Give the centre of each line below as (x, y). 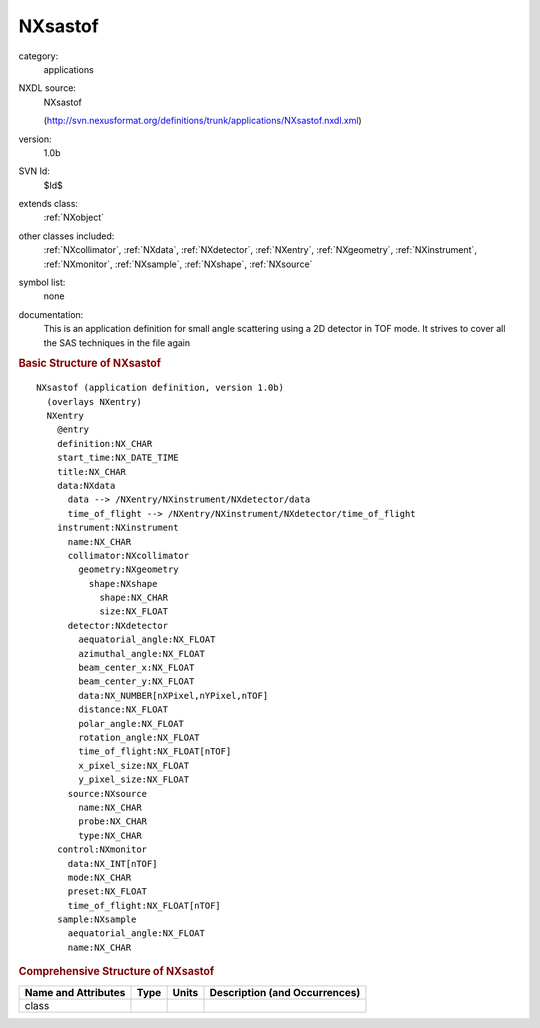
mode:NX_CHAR (99, 877)
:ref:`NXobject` (74, 217)
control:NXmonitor (102, 849)
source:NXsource (107, 793)
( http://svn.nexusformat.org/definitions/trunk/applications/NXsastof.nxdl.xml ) (202, 121)
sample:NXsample (96, 919)
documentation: (51, 314)
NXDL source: (47, 88)
